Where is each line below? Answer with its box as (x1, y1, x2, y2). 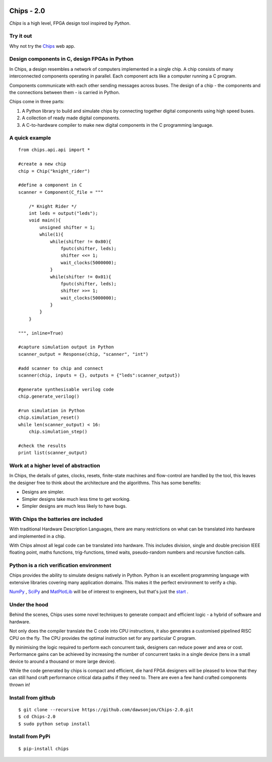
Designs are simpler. (22, 489, 64, 495)
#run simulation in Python (18, 408, 85, 413)
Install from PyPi (9, 733, 50, 740)
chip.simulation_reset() (18, 415, 80, 420)
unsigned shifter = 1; (39, 224, 96, 230)
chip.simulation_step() (28, 429, 88, 435)
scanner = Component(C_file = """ (18, 189, 103, 195)
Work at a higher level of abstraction (9, 462, 100, 469)
